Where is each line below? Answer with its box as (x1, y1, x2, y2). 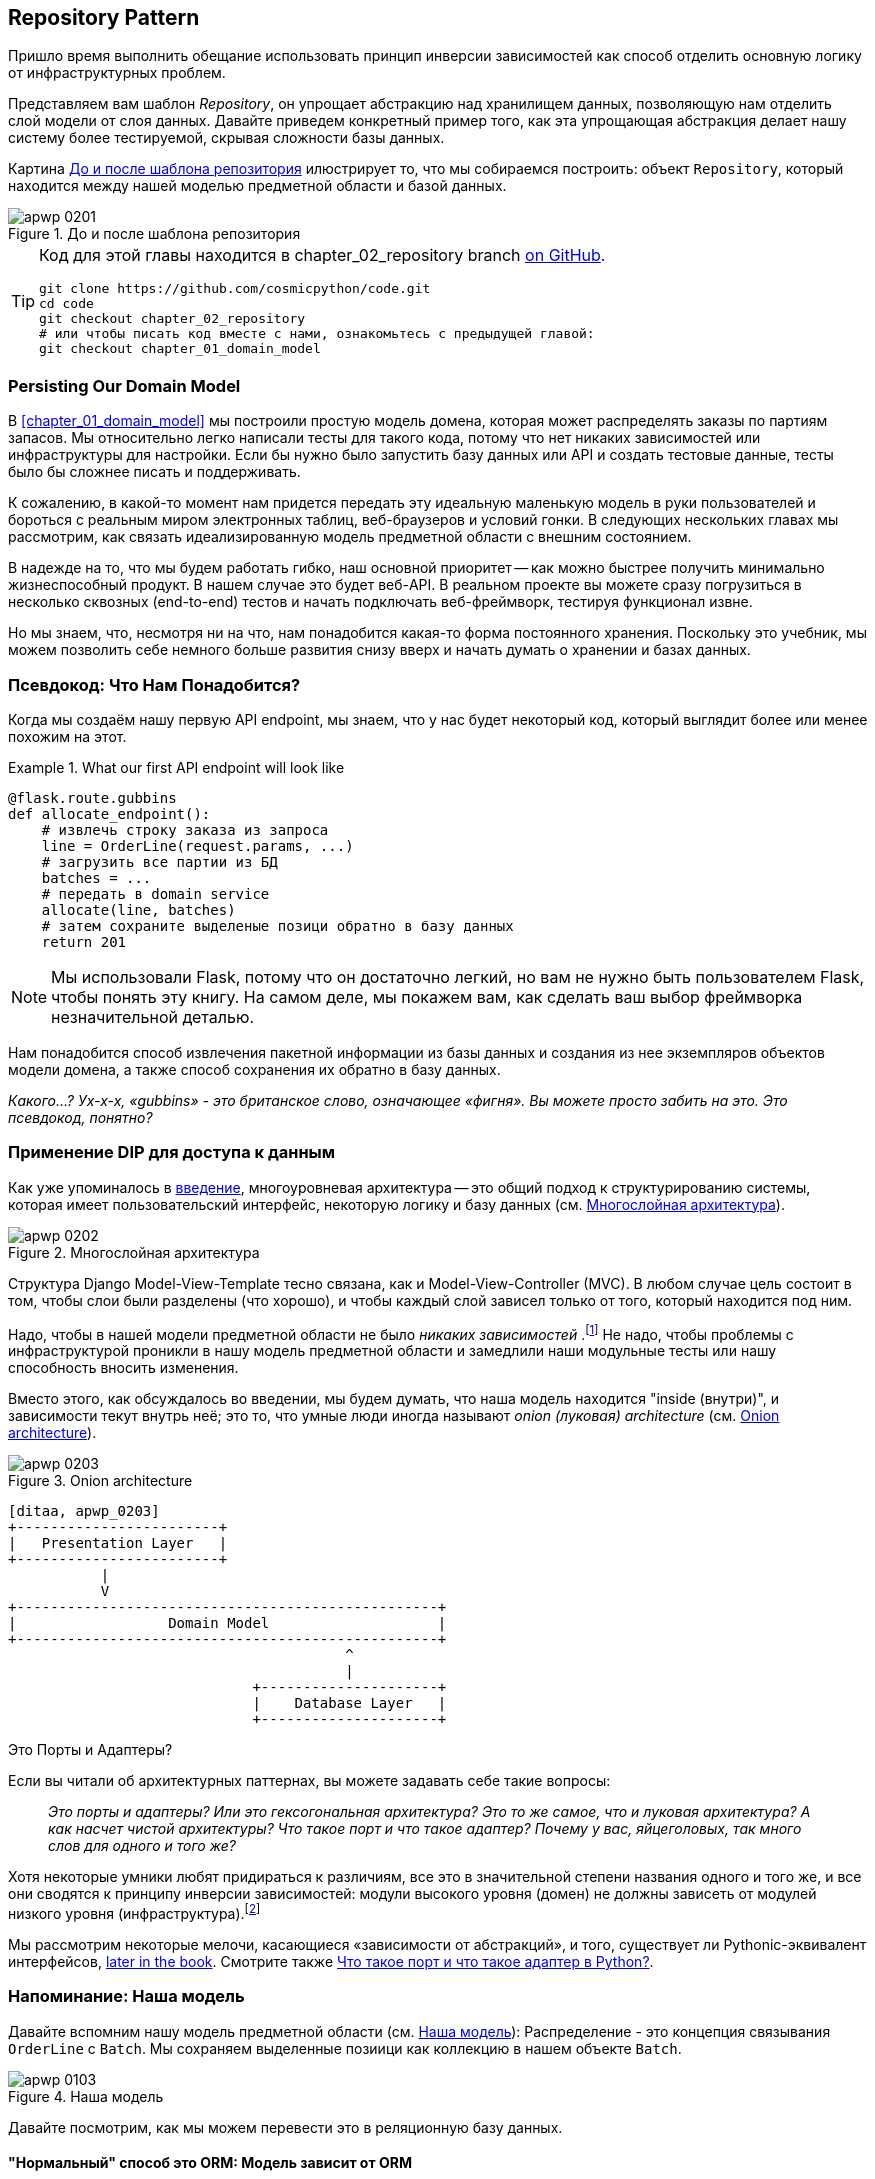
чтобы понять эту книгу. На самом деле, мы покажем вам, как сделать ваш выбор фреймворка (51, 986, 803, 1007)
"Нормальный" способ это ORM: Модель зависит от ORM (8, 2154, 412, 2172)
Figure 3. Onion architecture (8, 1472, 193, 1490)
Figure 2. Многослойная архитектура (8, 1243, 260, 1261)
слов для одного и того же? (48, 1837, 236, 1855)
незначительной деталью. (51, 1006, 255, 1027)
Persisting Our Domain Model (8, 375, 241, 396)
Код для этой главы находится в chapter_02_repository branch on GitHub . (39, 245, 606, 266)
